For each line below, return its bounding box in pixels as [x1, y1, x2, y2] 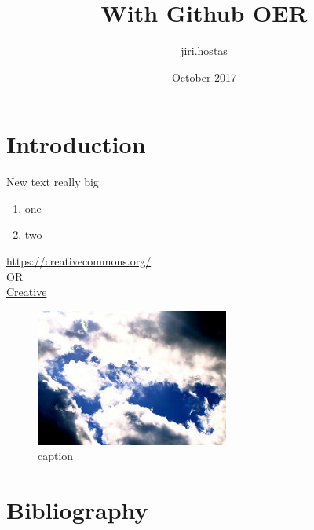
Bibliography [6, 494, 148, 526]
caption [38, 448, 74, 464]
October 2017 [171, 68, 237, 85]
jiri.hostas [181, 42, 228, 59]
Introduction [6, 128, 146, 160]
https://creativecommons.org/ [6, 253, 152, 269]
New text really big [6, 174, 99, 190]
